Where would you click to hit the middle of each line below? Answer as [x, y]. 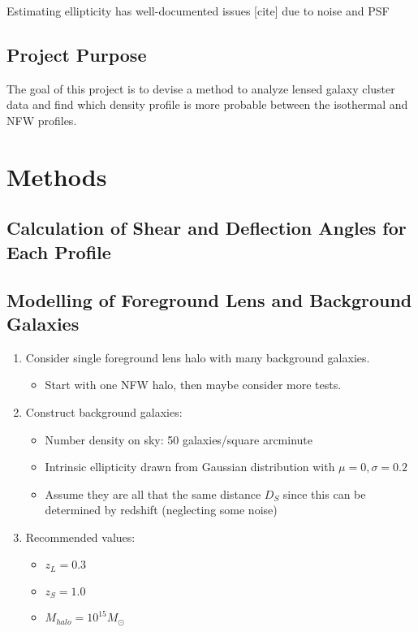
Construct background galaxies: [104, 411]
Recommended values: [80, 537]
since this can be [324, 493]
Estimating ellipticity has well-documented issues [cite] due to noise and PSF [198, 11]
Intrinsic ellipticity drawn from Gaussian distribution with [190, 467]
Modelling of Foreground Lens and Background [209, 299]
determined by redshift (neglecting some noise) [161, 510]
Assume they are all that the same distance [153, 493]
